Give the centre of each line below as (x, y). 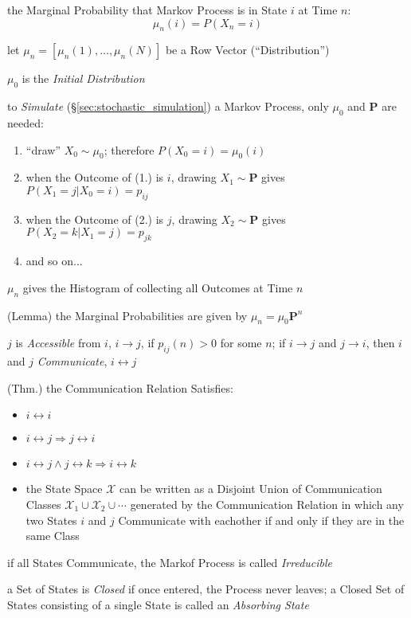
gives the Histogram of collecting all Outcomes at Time (158, 287)
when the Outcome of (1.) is (95, 177)
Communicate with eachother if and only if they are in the (261, 520)
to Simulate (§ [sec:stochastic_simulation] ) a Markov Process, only (168, 106)
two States (51, 520)
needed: (25, 122)
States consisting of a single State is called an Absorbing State (158, 604)
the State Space (64, 489)
